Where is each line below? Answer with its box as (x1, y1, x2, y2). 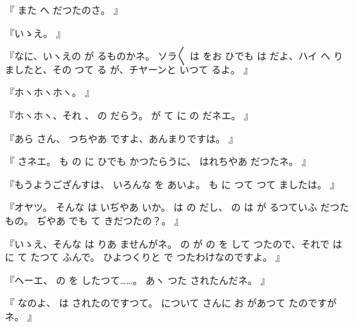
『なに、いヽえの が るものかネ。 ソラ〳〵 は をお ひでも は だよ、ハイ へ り (5, 49, 343, 63)
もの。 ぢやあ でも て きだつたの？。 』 (5, 213, 184, 227)
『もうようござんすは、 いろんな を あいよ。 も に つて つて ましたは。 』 (5, 176, 340, 191)
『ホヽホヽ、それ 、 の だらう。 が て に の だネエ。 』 (5, 107, 254, 122)
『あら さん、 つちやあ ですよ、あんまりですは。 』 (5, 131, 238, 145)
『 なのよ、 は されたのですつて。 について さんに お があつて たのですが (5, 296, 337, 310)
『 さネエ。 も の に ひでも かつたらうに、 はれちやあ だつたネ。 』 (5, 154, 312, 168)
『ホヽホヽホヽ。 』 (5, 85, 94, 99)
